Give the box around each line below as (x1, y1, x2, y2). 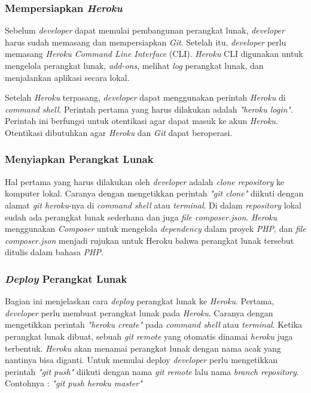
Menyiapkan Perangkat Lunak (5, 152, 154, 167)
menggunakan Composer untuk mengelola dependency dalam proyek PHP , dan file (5, 222, 306, 235)
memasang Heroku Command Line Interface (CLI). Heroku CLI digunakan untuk (5, 47, 303, 60)
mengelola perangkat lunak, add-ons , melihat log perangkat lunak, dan (5, 59, 264, 71)
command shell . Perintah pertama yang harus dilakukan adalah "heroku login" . (5, 102, 293, 115)
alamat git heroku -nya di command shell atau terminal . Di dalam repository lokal (5, 198, 301, 211)
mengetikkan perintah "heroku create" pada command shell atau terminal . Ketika (5, 318, 303, 331)
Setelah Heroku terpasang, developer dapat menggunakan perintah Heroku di (5, 91, 286, 104)
